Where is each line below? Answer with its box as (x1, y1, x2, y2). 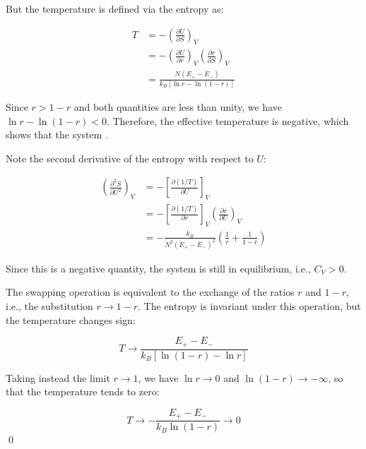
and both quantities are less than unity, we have (73, 99, 282, 114)
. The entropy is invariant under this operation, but (138, 299, 361, 313)
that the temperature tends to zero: (6, 384, 160, 399)
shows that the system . (6, 127, 108, 142)
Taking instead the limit (6, 370, 110, 385)
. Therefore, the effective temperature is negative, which (106, 113, 349, 128)
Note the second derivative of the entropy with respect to (6, 150, 254, 165)
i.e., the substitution (6, 299, 93, 313)
